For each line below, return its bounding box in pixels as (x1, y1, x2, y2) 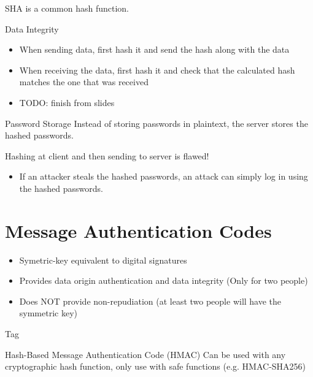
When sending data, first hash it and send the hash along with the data (19, 43, 290, 56)
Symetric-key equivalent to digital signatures (19, 253, 187, 266)
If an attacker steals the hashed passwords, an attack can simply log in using (19, 170, 308, 183)
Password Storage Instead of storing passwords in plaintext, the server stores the (5, 116, 308, 129)
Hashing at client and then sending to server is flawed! (5, 149, 209, 162)
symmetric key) (19, 307, 78, 319)
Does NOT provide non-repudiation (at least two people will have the (19, 294, 282, 307)
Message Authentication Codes (5, 218, 272, 243)
